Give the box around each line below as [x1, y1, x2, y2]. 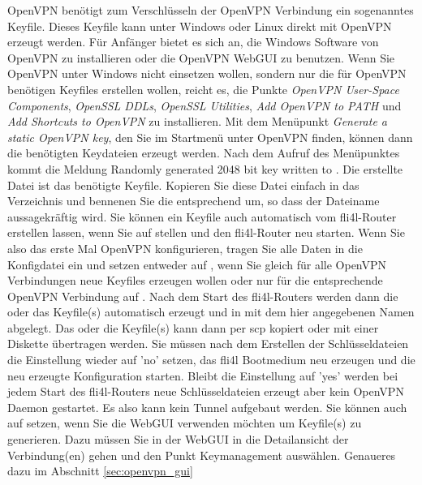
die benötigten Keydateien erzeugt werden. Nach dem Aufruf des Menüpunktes [7, 144, 400, 161]
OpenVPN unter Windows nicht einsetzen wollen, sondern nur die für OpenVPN [7, 65, 407, 82]
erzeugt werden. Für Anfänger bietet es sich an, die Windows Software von [7, 33, 379, 50]
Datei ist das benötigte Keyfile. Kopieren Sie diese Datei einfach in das [7, 176, 360, 193]
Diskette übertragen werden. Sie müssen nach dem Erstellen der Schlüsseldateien [7, 335, 409, 352]
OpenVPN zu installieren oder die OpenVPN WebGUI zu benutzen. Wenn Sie [7, 49, 395, 66]
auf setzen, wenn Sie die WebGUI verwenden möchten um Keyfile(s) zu [7, 414, 362, 431]
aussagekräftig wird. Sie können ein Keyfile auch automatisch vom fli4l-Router [7, 208, 397, 225]
